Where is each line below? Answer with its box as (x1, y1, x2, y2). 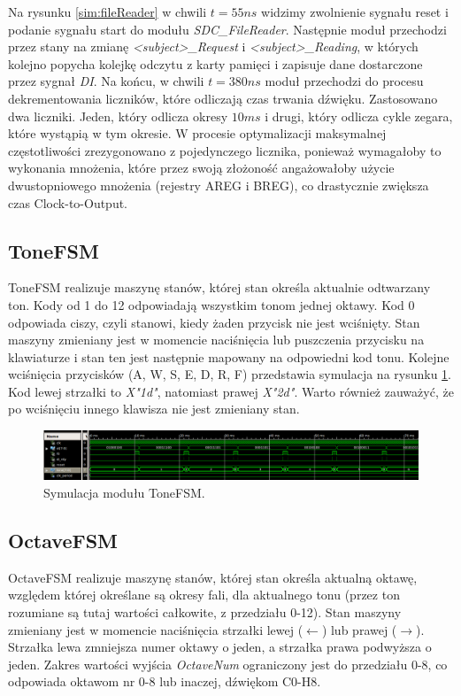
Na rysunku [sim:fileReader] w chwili (8, 3, 207, 20)
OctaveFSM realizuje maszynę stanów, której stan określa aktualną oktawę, (8, 568, 418, 586)
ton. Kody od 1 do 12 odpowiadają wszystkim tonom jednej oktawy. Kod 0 (8, 295, 415, 313)
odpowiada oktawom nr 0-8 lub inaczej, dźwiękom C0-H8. (8, 672, 321, 691)
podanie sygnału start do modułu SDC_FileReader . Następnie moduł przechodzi (8, 19, 447, 38)
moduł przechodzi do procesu (265, 72, 424, 90)
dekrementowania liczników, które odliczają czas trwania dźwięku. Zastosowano (8, 89, 438, 107)
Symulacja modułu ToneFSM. (43, 483, 205, 501)
